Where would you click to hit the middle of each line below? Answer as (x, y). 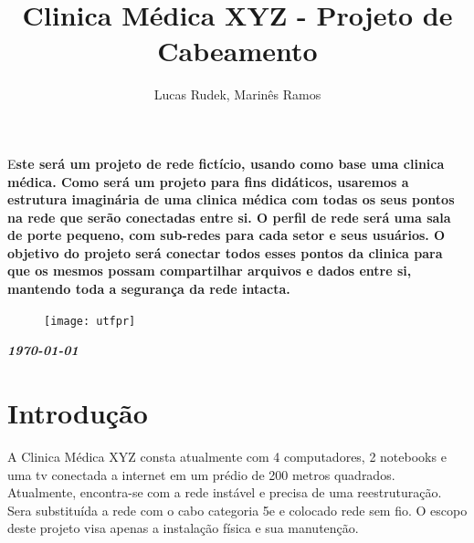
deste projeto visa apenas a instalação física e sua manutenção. (183, 528)
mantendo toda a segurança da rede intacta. (149, 289)
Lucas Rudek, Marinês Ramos (237, 94)
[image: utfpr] (90, 321)
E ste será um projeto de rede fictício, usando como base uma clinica (226, 163)
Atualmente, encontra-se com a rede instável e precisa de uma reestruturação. (225, 492)
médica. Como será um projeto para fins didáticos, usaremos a (208, 181)
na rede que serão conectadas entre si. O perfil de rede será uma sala (229, 217)
